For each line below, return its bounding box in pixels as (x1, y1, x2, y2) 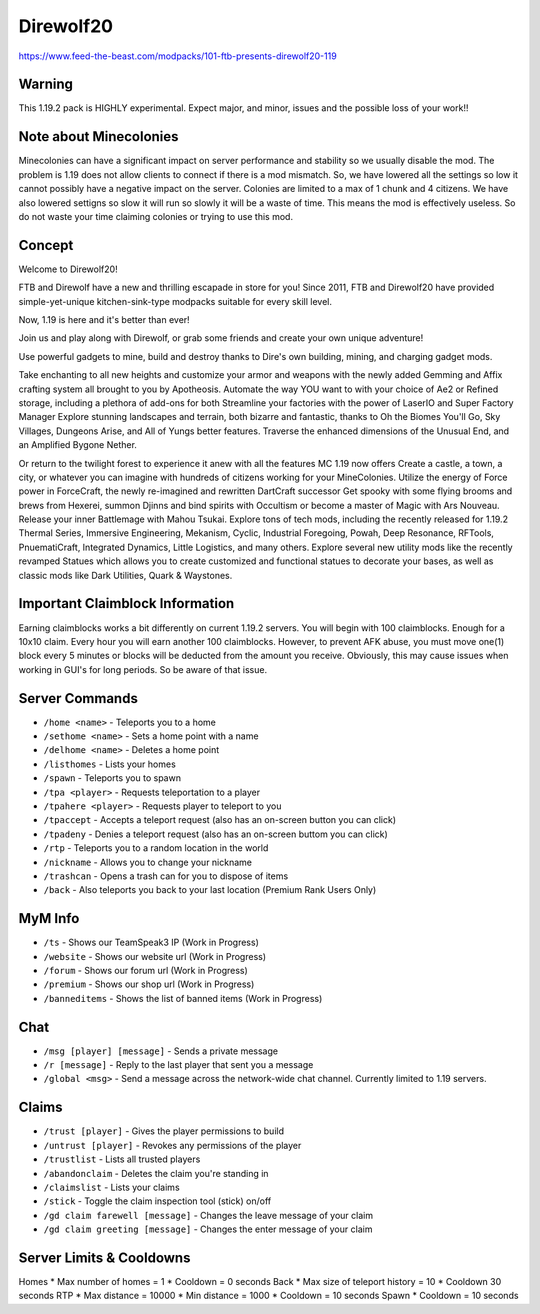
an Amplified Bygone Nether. (18, 439, 137, 451)
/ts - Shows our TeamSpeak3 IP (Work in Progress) (43, 936, 260, 949)
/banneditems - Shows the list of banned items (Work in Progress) (43, 992, 323, 1004)
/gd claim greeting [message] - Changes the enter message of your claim (43, 1223, 373, 1235)
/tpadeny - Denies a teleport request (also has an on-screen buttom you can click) (43, 828, 389, 840)
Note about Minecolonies (18, 128, 179, 145)
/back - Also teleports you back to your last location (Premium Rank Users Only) (43, 884, 377, 896)
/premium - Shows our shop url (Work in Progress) (43, 978, 255, 990)
